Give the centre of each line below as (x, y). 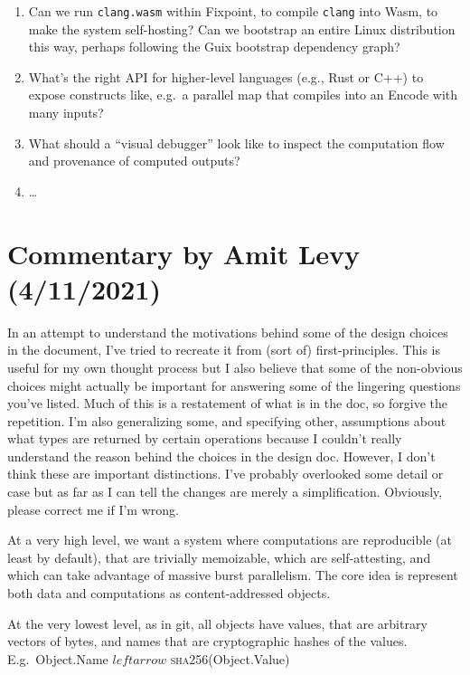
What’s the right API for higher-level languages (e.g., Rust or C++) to (226, 76)
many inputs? (66, 113)
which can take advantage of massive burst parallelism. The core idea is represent (233, 575)
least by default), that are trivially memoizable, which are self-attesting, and (219, 557)
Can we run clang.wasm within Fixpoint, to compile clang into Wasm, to (233, 11)
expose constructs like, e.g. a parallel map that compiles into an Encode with (243, 95)
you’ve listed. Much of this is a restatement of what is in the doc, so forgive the (228, 403)
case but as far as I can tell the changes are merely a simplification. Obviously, (225, 492)
